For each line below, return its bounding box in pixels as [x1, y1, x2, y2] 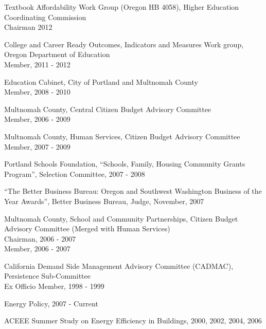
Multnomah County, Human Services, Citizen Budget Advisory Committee [4, 131, 240, 141]
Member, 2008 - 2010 [4, 86, 70, 97]
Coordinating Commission [4, 11, 86, 22]
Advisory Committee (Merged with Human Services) [4, 223, 170, 234]
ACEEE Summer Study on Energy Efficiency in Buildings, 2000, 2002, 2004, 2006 [4, 315, 262, 326]
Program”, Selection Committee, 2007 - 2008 [4, 168, 145, 179]
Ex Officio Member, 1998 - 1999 [4, 281, 104, 291]
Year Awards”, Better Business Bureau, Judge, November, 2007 [4, 195, 204, 206]
